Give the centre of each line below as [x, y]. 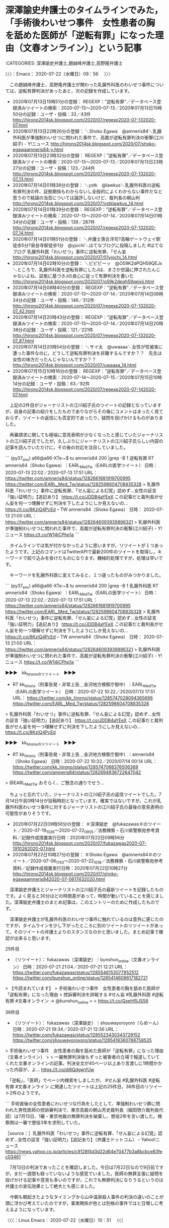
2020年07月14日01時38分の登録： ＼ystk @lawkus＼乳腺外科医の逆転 [86, 185]
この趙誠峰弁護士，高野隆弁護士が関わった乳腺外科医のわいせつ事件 [80, 84]
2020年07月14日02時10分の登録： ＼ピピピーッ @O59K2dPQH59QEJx [87, 263]
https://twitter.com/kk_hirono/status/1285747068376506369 [75, 767]
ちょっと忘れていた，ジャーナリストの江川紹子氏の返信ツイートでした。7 [86, 794]
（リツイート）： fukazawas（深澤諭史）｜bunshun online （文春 [77, 960]
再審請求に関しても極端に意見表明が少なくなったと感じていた [73, 435]
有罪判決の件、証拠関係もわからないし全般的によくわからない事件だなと [87, 191]
